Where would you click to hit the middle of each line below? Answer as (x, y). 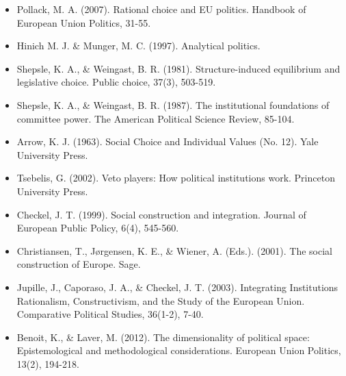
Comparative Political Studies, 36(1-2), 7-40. (110, 314)
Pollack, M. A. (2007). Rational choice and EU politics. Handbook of (161, 9)
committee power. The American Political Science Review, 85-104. (156, 118)
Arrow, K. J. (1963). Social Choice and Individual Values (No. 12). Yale (168, 141)
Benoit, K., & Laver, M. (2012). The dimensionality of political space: (163, 337)
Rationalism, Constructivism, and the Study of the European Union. (161, 300)
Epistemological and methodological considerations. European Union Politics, (179, 350)
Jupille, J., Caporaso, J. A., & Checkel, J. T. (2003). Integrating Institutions (177, 287)
